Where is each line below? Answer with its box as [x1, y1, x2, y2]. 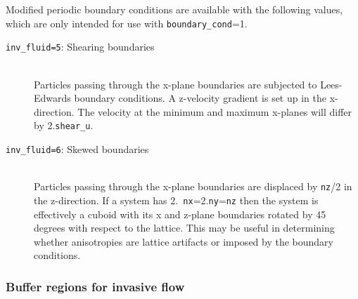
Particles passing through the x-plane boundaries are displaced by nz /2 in [34, 179, 352, 194]
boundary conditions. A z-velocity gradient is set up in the [74, 91, 326, 105]
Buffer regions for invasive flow [6, 277, 185, 295]
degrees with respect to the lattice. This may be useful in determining [34, 220, 335, 235]
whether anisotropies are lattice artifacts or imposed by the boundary [34, 234, 334, 248]
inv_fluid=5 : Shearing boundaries [6, 39, 155, 54]
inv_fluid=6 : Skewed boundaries [6, 141, 149, 156]
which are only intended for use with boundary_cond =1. [6, 15, 248, 30]
